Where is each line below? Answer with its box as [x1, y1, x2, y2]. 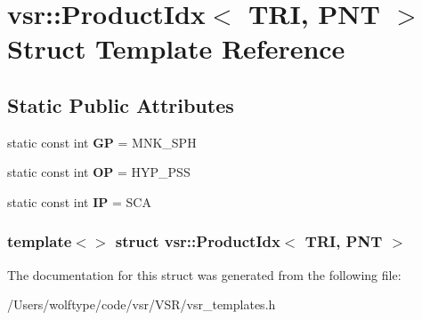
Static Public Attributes [7, 91, 234, 118]
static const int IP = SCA [7, 192, 151, 211]
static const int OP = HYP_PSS [7, 163, 191, 181]
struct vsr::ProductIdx [115, 230, 280, 252]
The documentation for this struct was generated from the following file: [7, 265, 402, 284]
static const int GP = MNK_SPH [7, 132, 197, 151]
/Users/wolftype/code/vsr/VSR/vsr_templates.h [7, 295, 276, 314]
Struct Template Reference [7, 30, 345, 67]
